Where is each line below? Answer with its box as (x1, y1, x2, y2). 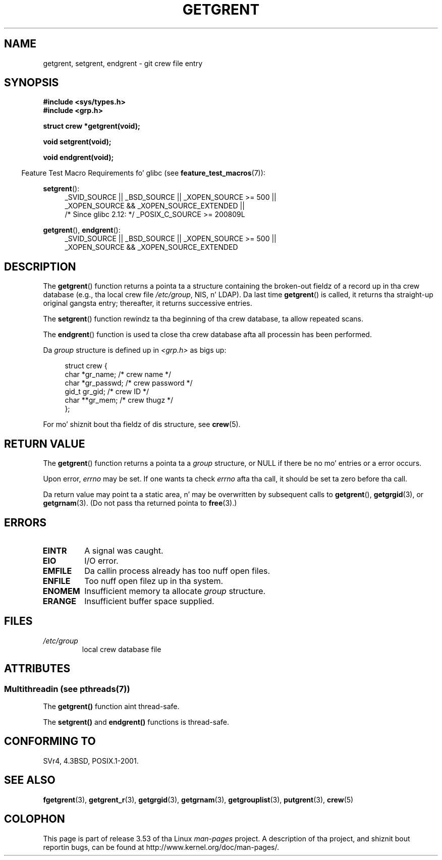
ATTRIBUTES (4, 662, 71, 675)
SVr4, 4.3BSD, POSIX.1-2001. (43, 756, 139, 765)
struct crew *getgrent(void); (43, 122, 140, 131)
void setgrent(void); (43, 137, 112, 146)
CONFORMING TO (4, 735, 96, 748)
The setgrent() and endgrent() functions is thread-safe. (43, 718, 229, 727)
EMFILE (42, 565, 72, 576)
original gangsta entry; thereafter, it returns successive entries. (43, 299, 252, 308)
